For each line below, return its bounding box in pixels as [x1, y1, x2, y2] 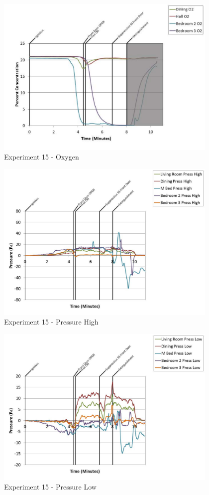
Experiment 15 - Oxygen [4, 152, 79, 162]
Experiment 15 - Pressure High [4, 317, 99, 327]
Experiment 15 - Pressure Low [4, 482, 97, 492]
